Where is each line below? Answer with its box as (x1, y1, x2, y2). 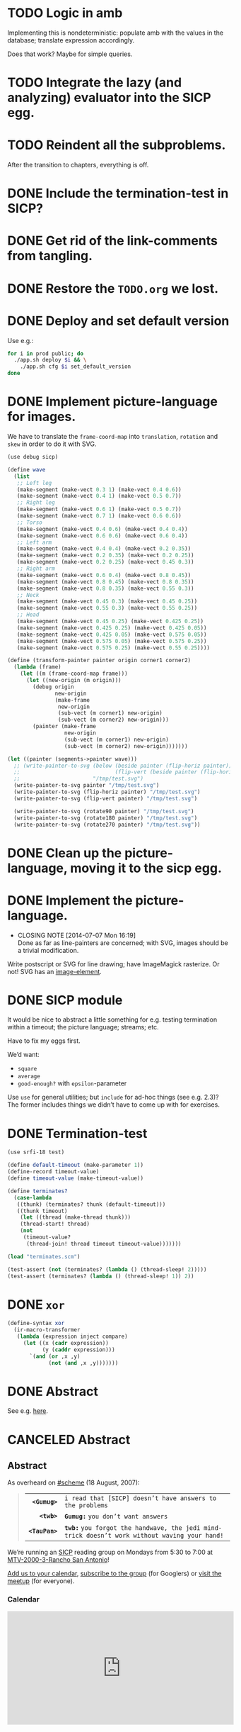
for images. (7, 409, 76, 425)
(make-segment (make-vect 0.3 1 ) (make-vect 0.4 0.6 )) (16, 486, 182, 493)
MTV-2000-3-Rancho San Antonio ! (7, 1555, 110, 1564)
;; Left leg (16, 479, 52, 486)
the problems (64, 1502, 108, 1509)
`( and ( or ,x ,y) (29, 1353, 81, 1360)
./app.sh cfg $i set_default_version (20, 363, 131, 370)
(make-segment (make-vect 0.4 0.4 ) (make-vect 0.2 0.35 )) (16, 545, 192, 552)
